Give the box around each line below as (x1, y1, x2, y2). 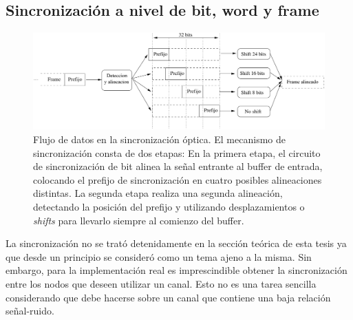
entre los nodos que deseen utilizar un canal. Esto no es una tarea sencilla (6, 276, 317, 290)
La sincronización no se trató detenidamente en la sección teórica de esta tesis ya (6, 236, 347, 250)
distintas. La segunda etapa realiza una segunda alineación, (33, 186, 283, 200)
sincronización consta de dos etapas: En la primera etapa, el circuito (33, 145, 321, 160)
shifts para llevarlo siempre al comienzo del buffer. (33, 213, 244, 227)
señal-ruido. (6, 303, 54, 318)
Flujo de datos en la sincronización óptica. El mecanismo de (33, 131, 286, 146)
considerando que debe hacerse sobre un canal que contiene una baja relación (6, 290, 331, 304)
